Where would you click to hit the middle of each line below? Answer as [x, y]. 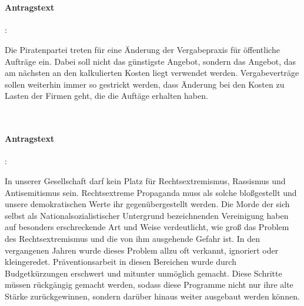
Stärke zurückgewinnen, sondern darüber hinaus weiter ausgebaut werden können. [152, 296]
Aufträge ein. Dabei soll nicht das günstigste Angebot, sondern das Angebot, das [151, 61]
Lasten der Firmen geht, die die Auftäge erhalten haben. [106, 96]
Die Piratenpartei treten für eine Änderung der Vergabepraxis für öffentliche [142, 49]
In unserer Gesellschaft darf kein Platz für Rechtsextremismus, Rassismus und [145, 180]
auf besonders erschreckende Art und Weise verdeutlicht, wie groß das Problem [147, 227]
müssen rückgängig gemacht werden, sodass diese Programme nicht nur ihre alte [149, 285]
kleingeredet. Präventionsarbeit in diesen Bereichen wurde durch [121, 262]
